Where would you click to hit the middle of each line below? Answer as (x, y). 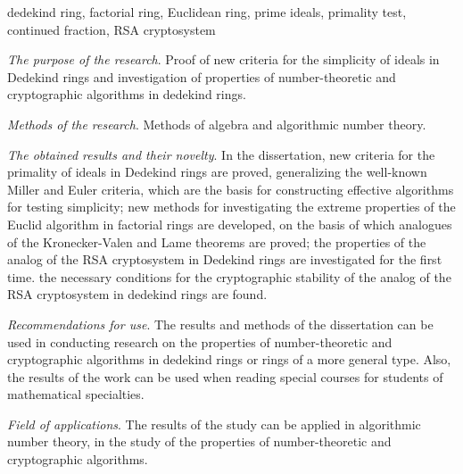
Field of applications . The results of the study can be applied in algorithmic (214, 424)
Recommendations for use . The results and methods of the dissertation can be (220, 324)
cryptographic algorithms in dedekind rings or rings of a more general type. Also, (229, 359)
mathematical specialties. (76, 394)
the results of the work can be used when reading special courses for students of (225, 376)
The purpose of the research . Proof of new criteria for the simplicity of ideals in (223, 59)
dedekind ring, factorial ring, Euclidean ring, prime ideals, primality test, (207, 12)
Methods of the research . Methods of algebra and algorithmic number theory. (217, 124)
